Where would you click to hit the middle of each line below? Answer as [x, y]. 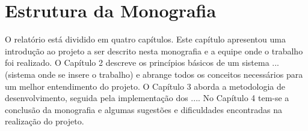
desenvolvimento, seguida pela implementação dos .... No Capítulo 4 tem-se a [147, 98]
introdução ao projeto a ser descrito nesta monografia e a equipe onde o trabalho [154, 51]
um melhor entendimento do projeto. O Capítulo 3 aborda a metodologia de [145, 86]
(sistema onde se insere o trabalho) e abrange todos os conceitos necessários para [154, 74]
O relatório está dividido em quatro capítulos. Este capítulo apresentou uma [145, 39]
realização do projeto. [45, 121]
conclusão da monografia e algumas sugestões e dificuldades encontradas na [144, 109]
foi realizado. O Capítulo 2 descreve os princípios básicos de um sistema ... [142, 63]
